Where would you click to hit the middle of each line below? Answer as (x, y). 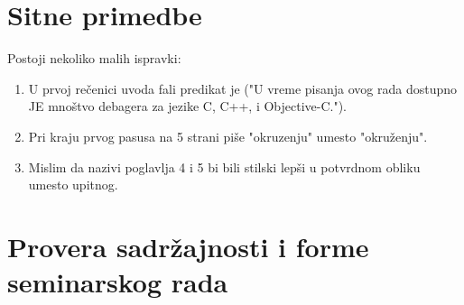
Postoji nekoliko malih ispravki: (94, 58)
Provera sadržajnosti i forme (188, 246)
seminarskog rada (118, 282)
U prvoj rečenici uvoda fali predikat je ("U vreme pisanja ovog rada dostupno (243, 88)
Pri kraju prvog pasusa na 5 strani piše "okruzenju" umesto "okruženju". (228, 136)
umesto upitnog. (73, 185)
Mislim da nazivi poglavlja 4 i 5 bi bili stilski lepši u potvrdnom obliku (224, 166)
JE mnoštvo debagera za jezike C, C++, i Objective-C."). (188, 106)
